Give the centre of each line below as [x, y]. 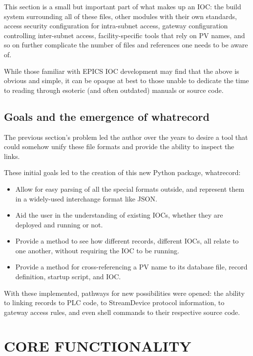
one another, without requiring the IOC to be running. [97, 250]
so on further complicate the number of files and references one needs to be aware [126, 45]
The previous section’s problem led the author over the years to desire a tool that [126, 137]
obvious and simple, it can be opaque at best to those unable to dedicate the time [126, 80]
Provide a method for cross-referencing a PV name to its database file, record [131, 267]
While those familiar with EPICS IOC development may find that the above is [122, 71]
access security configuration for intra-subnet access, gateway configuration [116, 26]
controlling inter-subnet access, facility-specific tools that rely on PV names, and [125, 35]
